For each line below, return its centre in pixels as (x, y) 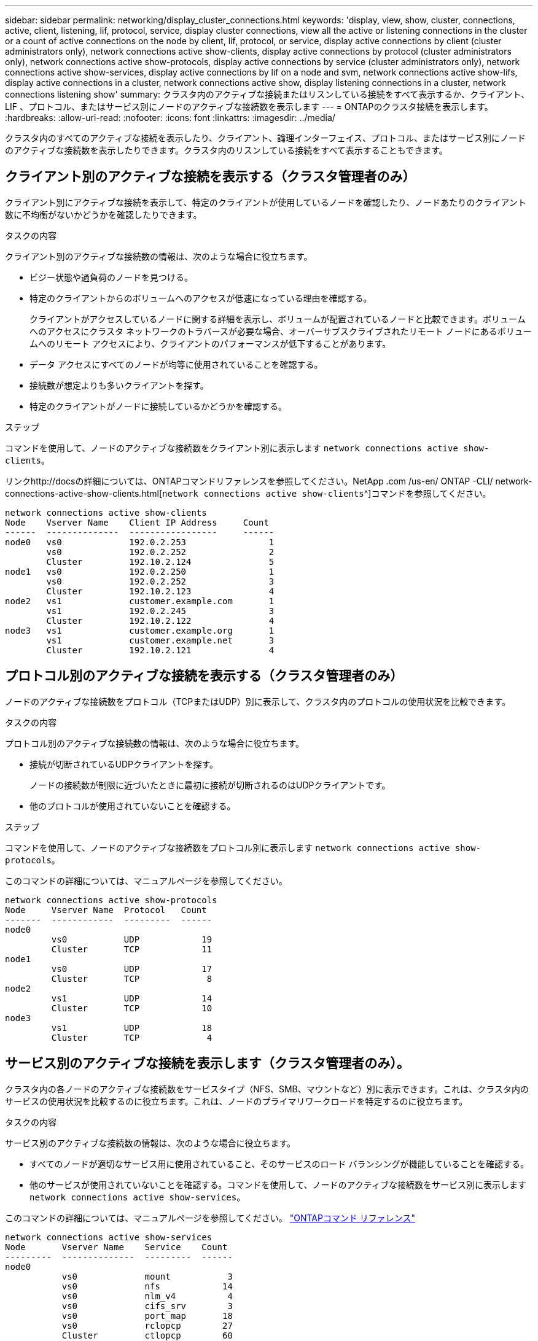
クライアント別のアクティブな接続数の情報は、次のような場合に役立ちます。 (159, 256)
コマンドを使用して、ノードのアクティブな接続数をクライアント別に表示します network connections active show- (247, 448)
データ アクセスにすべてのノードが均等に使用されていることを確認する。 (176, 364)
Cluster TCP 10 (132, 1008)
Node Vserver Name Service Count (116, 1247)
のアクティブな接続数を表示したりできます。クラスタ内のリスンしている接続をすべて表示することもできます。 (226, 150)
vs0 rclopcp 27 (147, 1325)
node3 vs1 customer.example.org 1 (140, 630)
